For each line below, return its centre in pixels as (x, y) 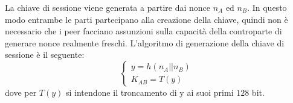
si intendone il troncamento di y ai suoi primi (150, 92)
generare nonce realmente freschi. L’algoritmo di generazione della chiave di (145, 42)
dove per (21, 92)
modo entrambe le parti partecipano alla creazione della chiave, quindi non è (146, 19)
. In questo (267, 7)
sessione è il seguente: (45, 55)
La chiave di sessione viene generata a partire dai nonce (108, 7)
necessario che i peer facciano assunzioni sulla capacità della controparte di (143, 31)
